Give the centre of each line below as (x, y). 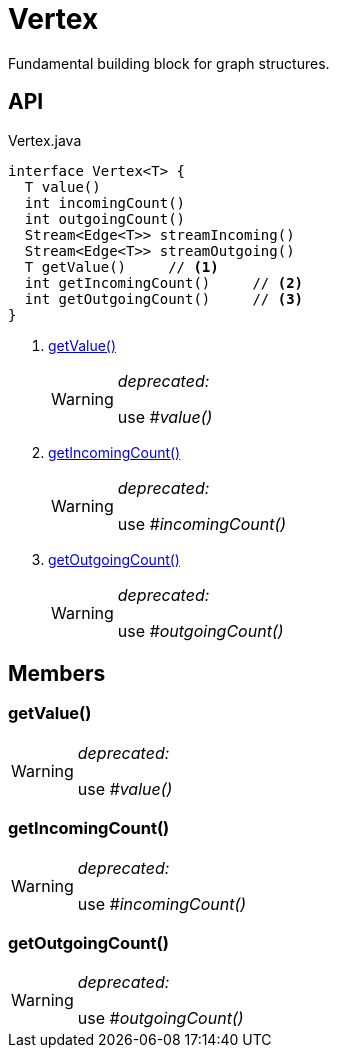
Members (57, 674)
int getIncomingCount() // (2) (164, 282)
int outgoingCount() (105, 218)
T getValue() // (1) (121, 266)
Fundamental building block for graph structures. (169, 63)
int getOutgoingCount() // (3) (164, 298)
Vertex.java (45, 140)
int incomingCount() (105, 202)
